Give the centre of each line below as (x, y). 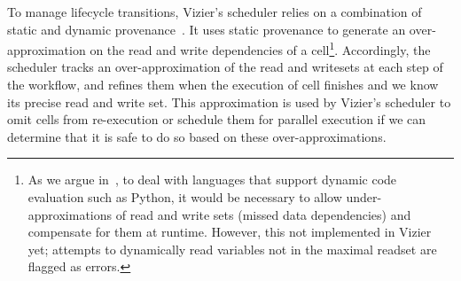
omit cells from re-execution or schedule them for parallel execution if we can (217, 119)
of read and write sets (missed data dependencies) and (263, 214)
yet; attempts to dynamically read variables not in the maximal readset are (232, 249)
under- (364, 197)
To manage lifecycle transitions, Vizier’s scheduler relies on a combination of (215, 12)
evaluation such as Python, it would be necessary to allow (185, 197)
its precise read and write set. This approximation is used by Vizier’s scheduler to (229, 101)
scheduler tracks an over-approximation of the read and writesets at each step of (225, 67)
